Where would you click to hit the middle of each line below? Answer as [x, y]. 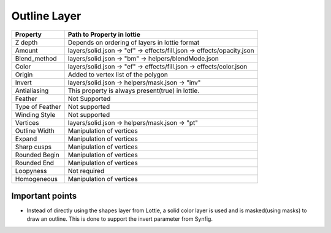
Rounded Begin [37, 155]
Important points [44, 196]
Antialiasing [32, 91]
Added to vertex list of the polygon [118, 75]
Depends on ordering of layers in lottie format [134, 42]
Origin [24, 75]
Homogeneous [36, 179]
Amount [26, 50]
